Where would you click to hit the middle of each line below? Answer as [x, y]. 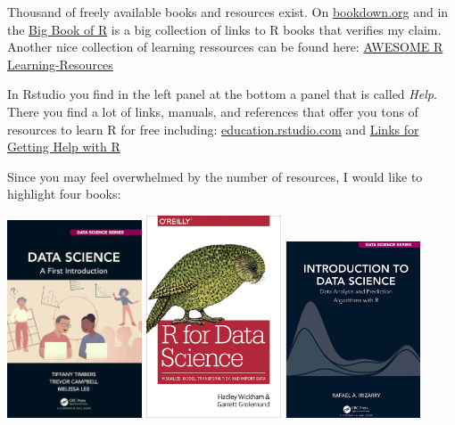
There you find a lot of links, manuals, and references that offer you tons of [213, 111]
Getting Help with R [64, 147]
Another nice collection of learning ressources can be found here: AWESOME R [225, 47]
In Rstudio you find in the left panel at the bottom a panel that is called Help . [222, 94]
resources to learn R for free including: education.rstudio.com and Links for [213, 129]
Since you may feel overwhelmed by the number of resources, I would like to [215, 176]
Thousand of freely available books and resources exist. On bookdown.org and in [228, 12]
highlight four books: [64, 194]
